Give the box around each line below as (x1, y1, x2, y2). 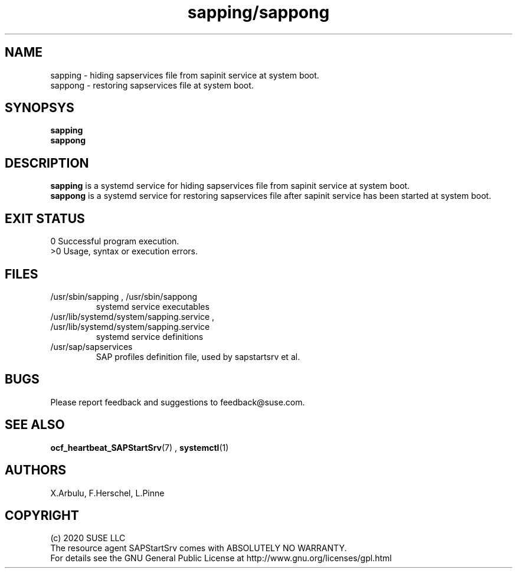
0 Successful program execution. (50, 236, 179, 247)
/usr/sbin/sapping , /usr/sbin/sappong (50, 291, 198, 302)
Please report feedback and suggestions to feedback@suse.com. (50, 397, 305, 407)
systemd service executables (96, 301, 210, 312)
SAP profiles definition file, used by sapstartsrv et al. (96, 351, 300, 362)
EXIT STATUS (5, 211, 85, 226)
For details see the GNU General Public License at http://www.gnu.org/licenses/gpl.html (50, 553, 392, 564)
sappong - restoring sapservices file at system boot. (50, 80, 254, 90)
